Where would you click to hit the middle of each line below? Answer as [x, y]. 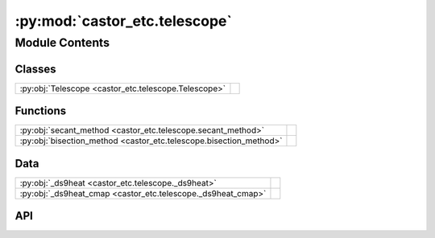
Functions [41, 111]
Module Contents [62, 43]
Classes [35, 69]
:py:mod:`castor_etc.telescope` [124, 21]
